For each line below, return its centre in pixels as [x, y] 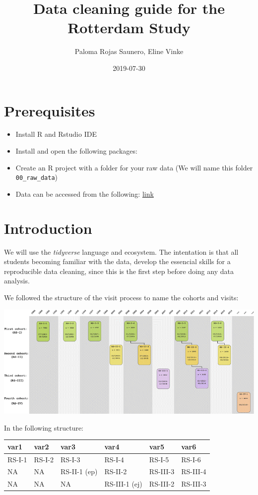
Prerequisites [50, 110]
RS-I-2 [44, 459]
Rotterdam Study [129, 27]
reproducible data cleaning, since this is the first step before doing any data [119, 271]
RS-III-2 [162, 484]
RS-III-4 [194, 471]
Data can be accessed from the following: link [85, 193]
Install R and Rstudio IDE [56, 134]
